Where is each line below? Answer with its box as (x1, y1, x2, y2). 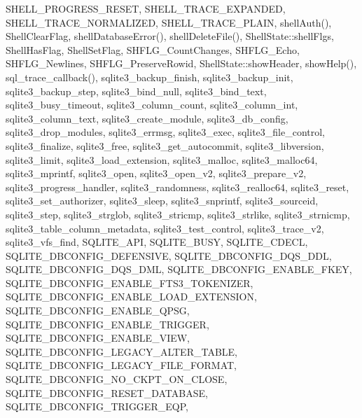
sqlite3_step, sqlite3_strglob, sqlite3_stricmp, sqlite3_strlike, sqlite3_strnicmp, (6, 207, 350, 221)
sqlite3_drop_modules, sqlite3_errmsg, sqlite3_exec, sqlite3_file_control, (6, 125, 326, 139)
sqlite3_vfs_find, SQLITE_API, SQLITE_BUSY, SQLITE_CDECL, (6, 235, 308, 249)
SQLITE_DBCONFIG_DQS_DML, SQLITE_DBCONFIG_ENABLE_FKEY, (6, 262, 352, 277)
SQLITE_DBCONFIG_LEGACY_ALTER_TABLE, (6, 344, 237, 358)
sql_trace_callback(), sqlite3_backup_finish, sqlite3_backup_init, (6, 69, 293, 84)
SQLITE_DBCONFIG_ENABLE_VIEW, (6, 330, 190, 345)
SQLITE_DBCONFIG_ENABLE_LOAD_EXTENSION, (6, 289, 257, 304)
